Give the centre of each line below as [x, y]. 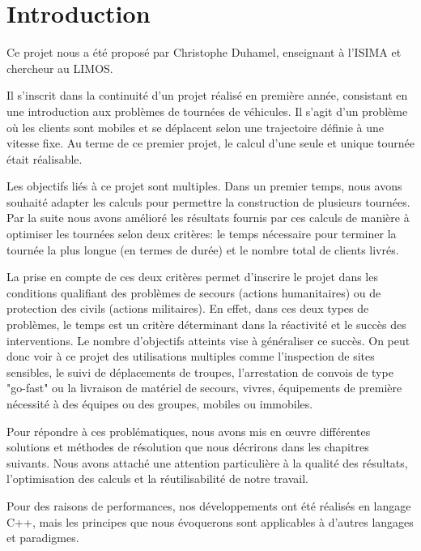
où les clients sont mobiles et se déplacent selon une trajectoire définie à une [195, 127]
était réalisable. [45, 158]
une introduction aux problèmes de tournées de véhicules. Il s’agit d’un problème [207, 111]
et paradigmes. [43, 538]
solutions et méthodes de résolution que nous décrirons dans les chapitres [188, 447]
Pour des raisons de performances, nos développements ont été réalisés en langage [209, 505]
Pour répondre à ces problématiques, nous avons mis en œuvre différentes [189, 431]
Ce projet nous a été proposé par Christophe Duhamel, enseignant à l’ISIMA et [204, 52]
